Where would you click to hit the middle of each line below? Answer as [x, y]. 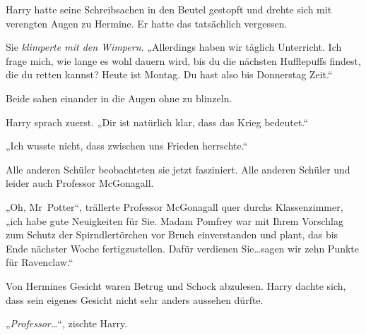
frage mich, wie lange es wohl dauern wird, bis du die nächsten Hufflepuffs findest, [183, 60]
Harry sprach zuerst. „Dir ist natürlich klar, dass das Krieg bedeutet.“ [157, 122]
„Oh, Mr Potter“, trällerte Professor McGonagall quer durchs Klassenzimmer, [175, 206]
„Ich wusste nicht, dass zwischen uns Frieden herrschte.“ [127, 146]
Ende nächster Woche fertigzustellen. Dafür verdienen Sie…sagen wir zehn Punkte [183, 248]
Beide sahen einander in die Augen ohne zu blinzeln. [119, 98]
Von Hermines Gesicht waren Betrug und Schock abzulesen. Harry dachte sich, [176, 285]
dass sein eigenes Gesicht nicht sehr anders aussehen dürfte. [135, 299]
